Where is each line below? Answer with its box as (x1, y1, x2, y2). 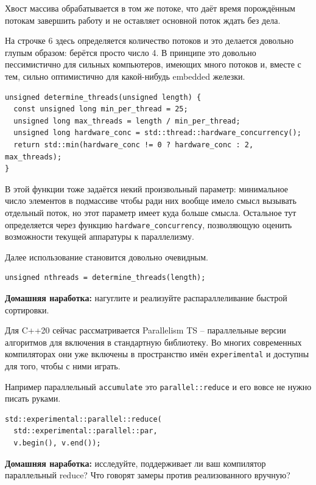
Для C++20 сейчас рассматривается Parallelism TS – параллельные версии (5, 324, 286, 337)
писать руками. (5, 392, 61, 405)
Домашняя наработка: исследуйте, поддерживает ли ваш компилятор (5, 456, 266, 469)
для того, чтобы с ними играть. (5, 359, 121, 372)
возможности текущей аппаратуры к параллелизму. (5, 230, 194, 243)
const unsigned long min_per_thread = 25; (13, 105, 188, 114)
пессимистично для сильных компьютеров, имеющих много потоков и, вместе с (5, 58, 301, 71)
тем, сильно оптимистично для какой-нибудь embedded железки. (5, 69, 245, 82)
